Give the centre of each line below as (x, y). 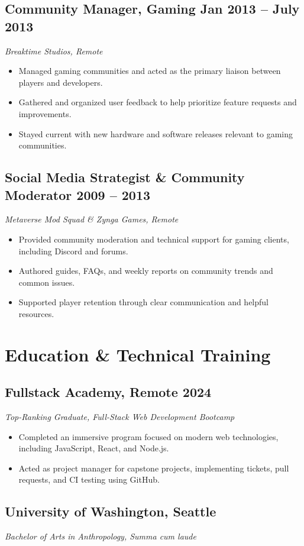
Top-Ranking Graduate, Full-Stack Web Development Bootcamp (120, 417)
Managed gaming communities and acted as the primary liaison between (150, 71)
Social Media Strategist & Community (125, 177)
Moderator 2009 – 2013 (78, 194)
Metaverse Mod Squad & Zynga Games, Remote (92, 219)
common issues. (47, 282)
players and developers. (61, 82)
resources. (36, 313)
